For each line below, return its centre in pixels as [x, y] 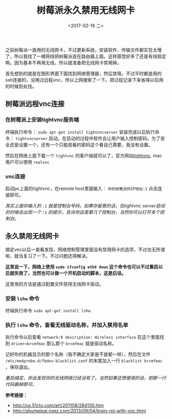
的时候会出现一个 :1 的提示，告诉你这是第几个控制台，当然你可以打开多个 [83, 212]
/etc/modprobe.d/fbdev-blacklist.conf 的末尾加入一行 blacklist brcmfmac [84, 361]
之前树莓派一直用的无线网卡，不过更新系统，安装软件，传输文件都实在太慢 [83, 50]
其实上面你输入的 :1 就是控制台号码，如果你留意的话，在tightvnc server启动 [85, 205]
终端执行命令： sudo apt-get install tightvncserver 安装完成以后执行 [80, 132]
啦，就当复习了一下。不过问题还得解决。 [48, 255]
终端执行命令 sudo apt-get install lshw [48, 311]
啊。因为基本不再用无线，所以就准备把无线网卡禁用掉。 [63, 62]
